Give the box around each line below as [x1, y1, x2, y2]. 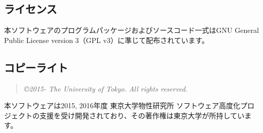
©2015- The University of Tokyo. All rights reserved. [24, 83, 188, 94]
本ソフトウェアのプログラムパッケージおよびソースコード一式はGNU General [4, 25, 259, 35]
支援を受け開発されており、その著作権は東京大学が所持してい [39, 110, 245, 120]
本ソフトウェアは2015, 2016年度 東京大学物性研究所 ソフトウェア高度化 [4, 100, 240, 111]
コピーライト [4, 59, 68, 75]
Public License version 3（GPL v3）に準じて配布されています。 [4, 34, 209, 45]
